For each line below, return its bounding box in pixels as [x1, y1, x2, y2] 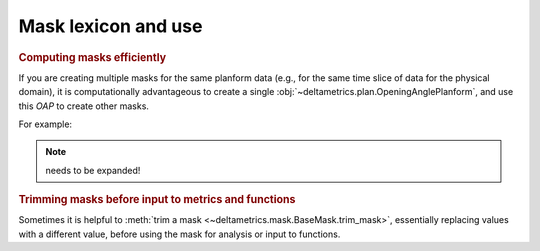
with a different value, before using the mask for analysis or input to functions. [18, 228, 341, 240]
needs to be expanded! [45, 164, 141, 176]
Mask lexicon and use [18, 15, 203, 37]
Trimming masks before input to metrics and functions [18, 193, 296, 207]
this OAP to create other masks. [18, 100, 150, 112]
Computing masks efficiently [18, 50, 167, 64]
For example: [18, 118, 73, 130]
